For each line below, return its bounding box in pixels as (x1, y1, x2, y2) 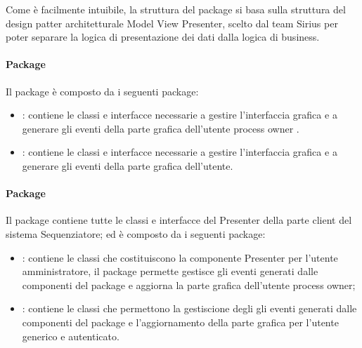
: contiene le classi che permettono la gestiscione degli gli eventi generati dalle (22, 301, 357, 316)
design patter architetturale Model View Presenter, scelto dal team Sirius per (6, 15, 338, 30)
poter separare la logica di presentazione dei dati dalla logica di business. (6, 29, 320, 44)
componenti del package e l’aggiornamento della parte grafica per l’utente (22, 314, 339, 329)
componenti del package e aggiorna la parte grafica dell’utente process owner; (22, 277, 356, 292)
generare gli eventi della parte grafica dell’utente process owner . (22, 121, 299, 135)
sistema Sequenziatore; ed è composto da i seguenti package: (6, 226, 266, 241)
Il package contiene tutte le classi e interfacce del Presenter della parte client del (6, 213, 352, 227)
